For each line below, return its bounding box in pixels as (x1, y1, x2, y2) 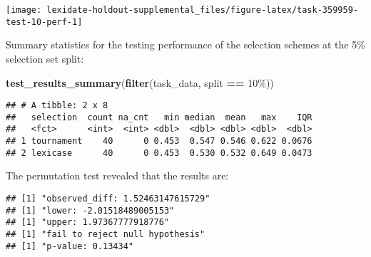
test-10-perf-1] (6, 16, 83, 27)
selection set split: (6, 51, 84, 65)
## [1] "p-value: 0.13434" (6, 241, 133, 251)
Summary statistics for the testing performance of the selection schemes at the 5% (6, 37, 365, 52)
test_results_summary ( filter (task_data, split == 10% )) (6, 75, 274, 90)
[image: (6, 5, 42, 15)
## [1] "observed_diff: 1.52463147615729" (6, 193, 210, 204)
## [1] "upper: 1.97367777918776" (6, 217, 170, 228)
